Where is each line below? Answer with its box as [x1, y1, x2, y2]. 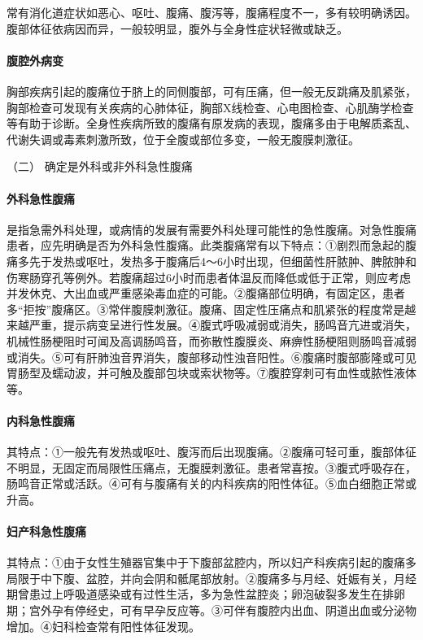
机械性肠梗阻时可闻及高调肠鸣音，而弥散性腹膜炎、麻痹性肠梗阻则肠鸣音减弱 [7, 332, 416, 349]
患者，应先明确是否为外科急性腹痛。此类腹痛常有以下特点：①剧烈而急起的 [7, 237, 405, 254]
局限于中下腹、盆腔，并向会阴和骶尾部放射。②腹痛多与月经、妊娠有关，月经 [7, 569, 416, 586]
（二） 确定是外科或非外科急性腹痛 [7, 158, 193, 175]
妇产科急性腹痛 [7, 523, 86, 540]
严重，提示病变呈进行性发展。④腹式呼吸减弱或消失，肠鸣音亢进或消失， [28, 316, 416, 333]
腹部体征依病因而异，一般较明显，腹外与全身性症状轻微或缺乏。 [7, 20, 348, 37]
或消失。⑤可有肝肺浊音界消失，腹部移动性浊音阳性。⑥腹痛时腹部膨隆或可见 [7, 348, 416, 365]
